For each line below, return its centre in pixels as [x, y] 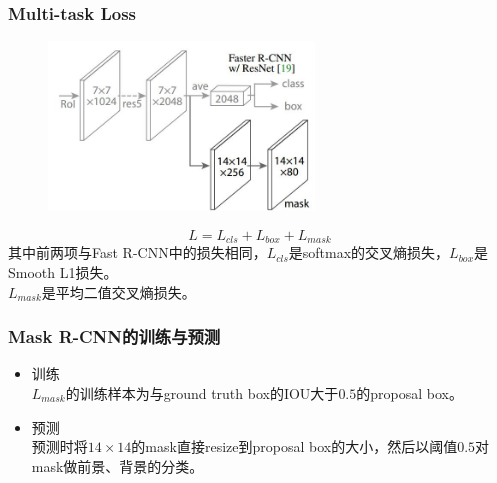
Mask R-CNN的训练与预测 [114, 336]
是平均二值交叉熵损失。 [118, 291]
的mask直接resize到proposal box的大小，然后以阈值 [294, 446]
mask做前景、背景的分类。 [117, 465]
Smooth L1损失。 [63, 271]
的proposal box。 [409, 392]
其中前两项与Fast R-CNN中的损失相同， [137, 252]
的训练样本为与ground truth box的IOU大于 [202, 392]
